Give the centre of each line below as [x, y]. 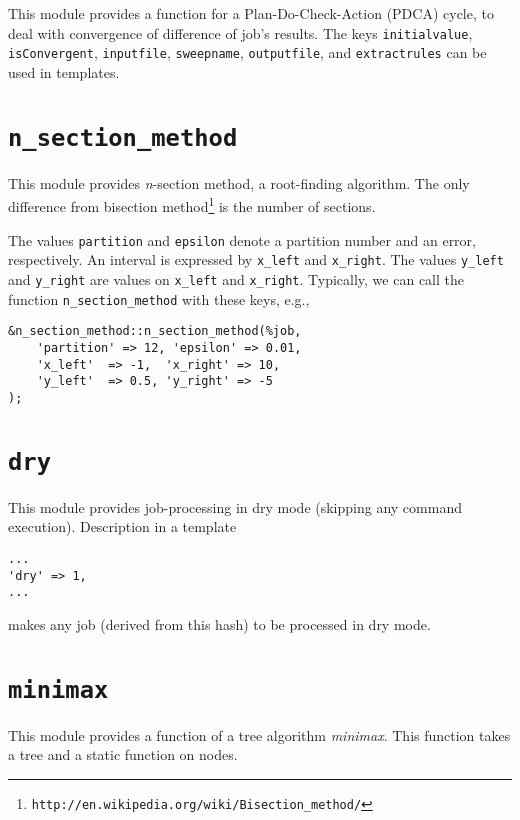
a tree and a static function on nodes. [123, 754]
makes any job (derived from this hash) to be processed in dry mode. [219, 623]
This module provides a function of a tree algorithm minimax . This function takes [259, 734]
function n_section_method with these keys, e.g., [159, 298]
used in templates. [64, 71]
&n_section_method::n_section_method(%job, [155, 331]
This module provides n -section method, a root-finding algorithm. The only [239, 182]
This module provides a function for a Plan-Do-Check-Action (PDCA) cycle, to [251, 13]
